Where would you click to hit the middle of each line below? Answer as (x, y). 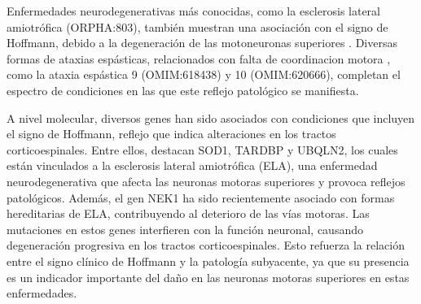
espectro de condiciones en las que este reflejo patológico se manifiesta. (183, 90)
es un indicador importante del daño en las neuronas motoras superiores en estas (208, 277)
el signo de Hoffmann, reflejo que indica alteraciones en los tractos (171, 134)
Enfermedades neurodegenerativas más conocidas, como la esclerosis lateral (193, 11)
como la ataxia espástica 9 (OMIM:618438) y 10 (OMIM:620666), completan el (204, 74)
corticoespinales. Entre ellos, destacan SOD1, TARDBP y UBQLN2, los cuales (202, 149)
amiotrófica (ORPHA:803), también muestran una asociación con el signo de (197, 26)
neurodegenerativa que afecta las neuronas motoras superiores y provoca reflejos (206, 181)
